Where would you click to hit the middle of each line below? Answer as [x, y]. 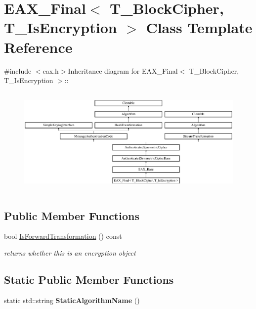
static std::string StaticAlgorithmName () [72, 300]
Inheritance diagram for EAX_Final [123, 70]
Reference [38, 47]
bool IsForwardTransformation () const [63, 236]
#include [18, 70]
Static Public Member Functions [89, 279]
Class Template [199, 27]
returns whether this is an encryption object [70, 252]
